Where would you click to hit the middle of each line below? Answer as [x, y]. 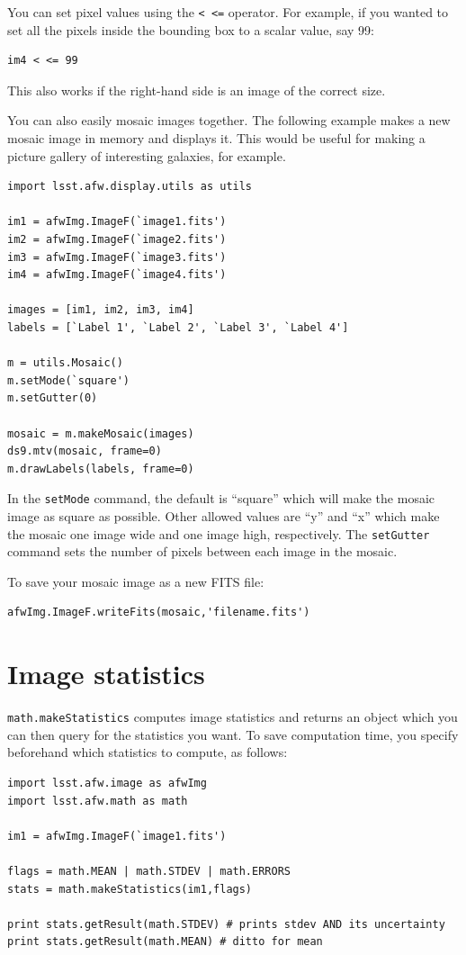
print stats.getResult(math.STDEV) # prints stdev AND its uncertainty [226, 924]
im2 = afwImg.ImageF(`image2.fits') [117, 239]
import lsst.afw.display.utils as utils [130, 187]
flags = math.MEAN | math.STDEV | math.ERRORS [149, 871]
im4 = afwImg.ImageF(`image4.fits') [117, 275]
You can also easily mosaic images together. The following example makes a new [229, 120]
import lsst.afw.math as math [98, 801]
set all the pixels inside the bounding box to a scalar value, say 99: [191, 29]
